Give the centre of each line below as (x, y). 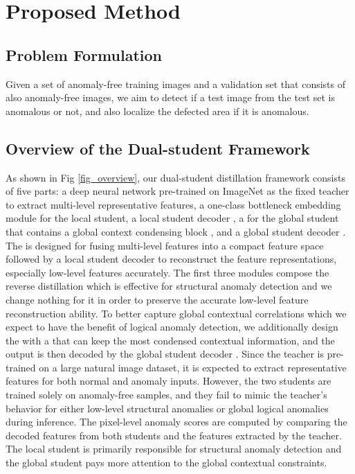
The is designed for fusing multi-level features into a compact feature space (165, 245)
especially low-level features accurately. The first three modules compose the (167, 272)
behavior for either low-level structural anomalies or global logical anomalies (167, 408)
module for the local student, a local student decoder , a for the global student (172, 218)
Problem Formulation (84, 54)
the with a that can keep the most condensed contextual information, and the (170, 340)
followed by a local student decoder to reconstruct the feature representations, (171, 259)
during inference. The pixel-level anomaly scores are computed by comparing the (176, 422)
